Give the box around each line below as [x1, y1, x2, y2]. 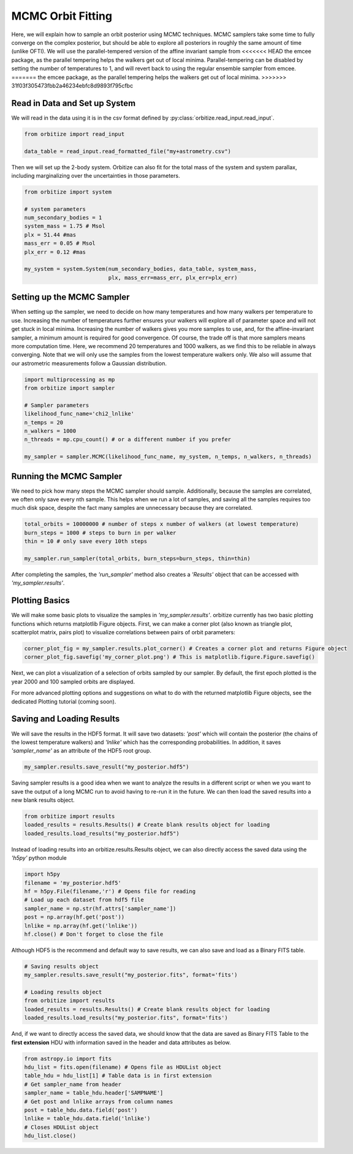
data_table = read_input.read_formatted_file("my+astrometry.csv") [24, 148, 232, 154]
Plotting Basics [11, 595, 70, 606]
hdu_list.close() [24, 1133, 77, 1139]
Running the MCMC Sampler [11, 471, 123, 481]
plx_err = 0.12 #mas [24, 248, 86, 256]
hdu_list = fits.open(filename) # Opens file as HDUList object [24, 1063, 222, 1071]
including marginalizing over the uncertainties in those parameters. [11, 172, 180, 179]
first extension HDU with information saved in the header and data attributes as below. [11, 1039, 231, 1046]
